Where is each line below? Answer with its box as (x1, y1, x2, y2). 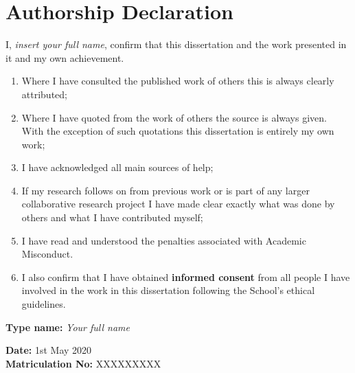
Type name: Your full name (5, 319, 130, 334)
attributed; (21, 87, 67, 101)
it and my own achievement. (5, 50, 124, 65)
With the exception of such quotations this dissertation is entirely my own (21, 124, 334, 138)
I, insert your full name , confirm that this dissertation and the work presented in (5, 37, 347, 52)
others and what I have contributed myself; (21, 210, 203, 225)
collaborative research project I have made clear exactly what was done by (21, 196, 335, 211)
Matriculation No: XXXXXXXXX (5, 356, 161, 370)
